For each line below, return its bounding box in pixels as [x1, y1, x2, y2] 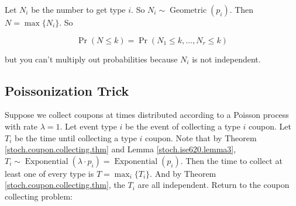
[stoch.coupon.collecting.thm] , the [5, 179, 125, 191]
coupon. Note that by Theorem [145, 131, 257, 144]
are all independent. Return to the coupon [137, 179, 290, 191]
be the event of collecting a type [125, 120, 240, 132]
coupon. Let [249, 120, 291, 132]
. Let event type [60, 120, 117, 132]
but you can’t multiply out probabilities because [5, 53, 178, 65]
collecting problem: [5, 190, 73, 202]
